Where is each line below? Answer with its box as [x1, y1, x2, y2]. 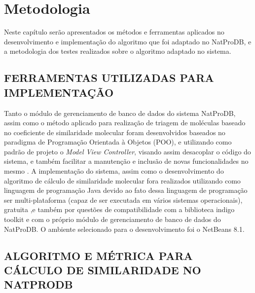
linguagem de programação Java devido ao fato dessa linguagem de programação [4, 185, 248, 195]
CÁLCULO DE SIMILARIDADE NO [4, 262, 201, 277]
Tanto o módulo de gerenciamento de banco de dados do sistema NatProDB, [4, 108, 236, 118]
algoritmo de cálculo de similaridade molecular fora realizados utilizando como [4, 175, 241, 185]
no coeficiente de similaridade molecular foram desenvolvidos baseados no [4, 127, 225, 137]
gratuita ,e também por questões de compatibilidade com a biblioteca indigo [4, 204, 235, 215]
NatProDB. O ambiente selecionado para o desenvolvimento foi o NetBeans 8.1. [4, 223, 245, 234]
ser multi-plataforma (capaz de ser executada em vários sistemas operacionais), [4, 194, 243, 205]
